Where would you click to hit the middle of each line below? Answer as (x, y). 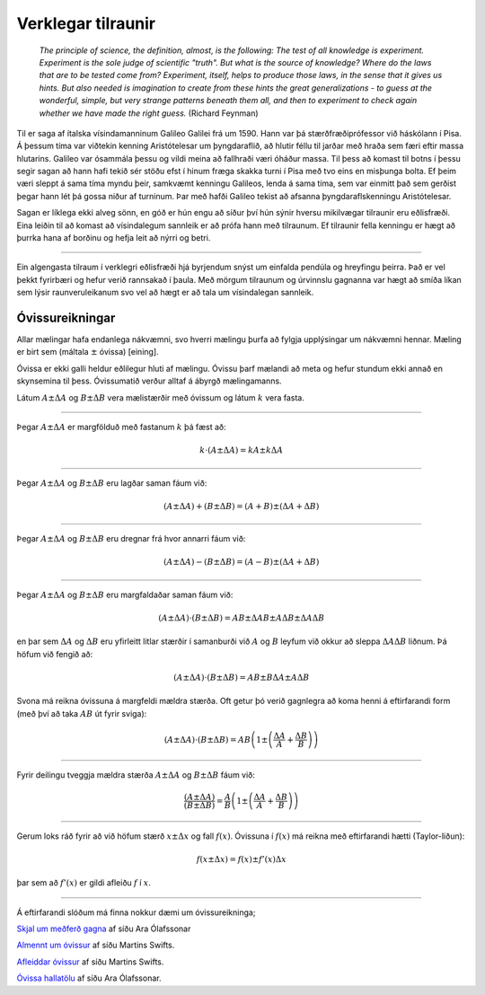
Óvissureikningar (66, 318)
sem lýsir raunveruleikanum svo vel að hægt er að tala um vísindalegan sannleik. (165, 293)
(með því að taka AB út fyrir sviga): (82, 713)
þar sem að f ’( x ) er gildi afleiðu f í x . (84, 883)
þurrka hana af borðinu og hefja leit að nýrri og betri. (114, 238)
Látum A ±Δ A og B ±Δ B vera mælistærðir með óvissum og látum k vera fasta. (160, 397)
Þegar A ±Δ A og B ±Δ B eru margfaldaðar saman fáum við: (125, 594)
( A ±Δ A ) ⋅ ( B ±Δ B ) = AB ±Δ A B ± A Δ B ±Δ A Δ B (242, 618)
